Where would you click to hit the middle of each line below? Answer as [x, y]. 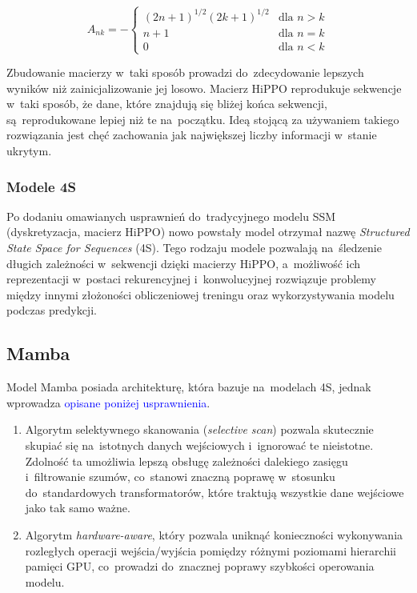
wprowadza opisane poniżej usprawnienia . [108, 402]
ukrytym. [29, 151]
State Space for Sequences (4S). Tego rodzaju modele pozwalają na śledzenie [194, 248]
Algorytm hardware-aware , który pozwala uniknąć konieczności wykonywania [214, 534]
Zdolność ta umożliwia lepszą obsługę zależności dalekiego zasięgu [186, 461]
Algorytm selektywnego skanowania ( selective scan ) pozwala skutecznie [199, 429]
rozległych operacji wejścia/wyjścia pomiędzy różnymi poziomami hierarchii [211, 550]
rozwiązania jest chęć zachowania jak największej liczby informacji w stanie [192, 135]
